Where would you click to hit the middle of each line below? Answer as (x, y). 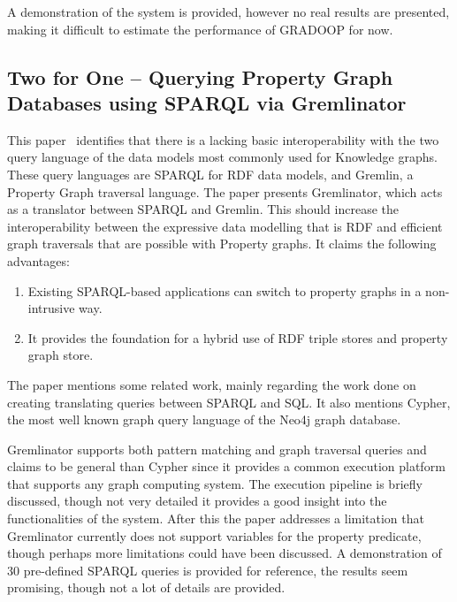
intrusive (51, 308)
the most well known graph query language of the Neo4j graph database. (204, 419)
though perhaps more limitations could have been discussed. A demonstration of (225, 553)
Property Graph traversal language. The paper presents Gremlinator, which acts (225, 191)
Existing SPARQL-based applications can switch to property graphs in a (225, 290)
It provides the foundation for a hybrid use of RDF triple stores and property (238, 337)
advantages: (38, 260)
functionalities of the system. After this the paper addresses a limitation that (216, 518)
